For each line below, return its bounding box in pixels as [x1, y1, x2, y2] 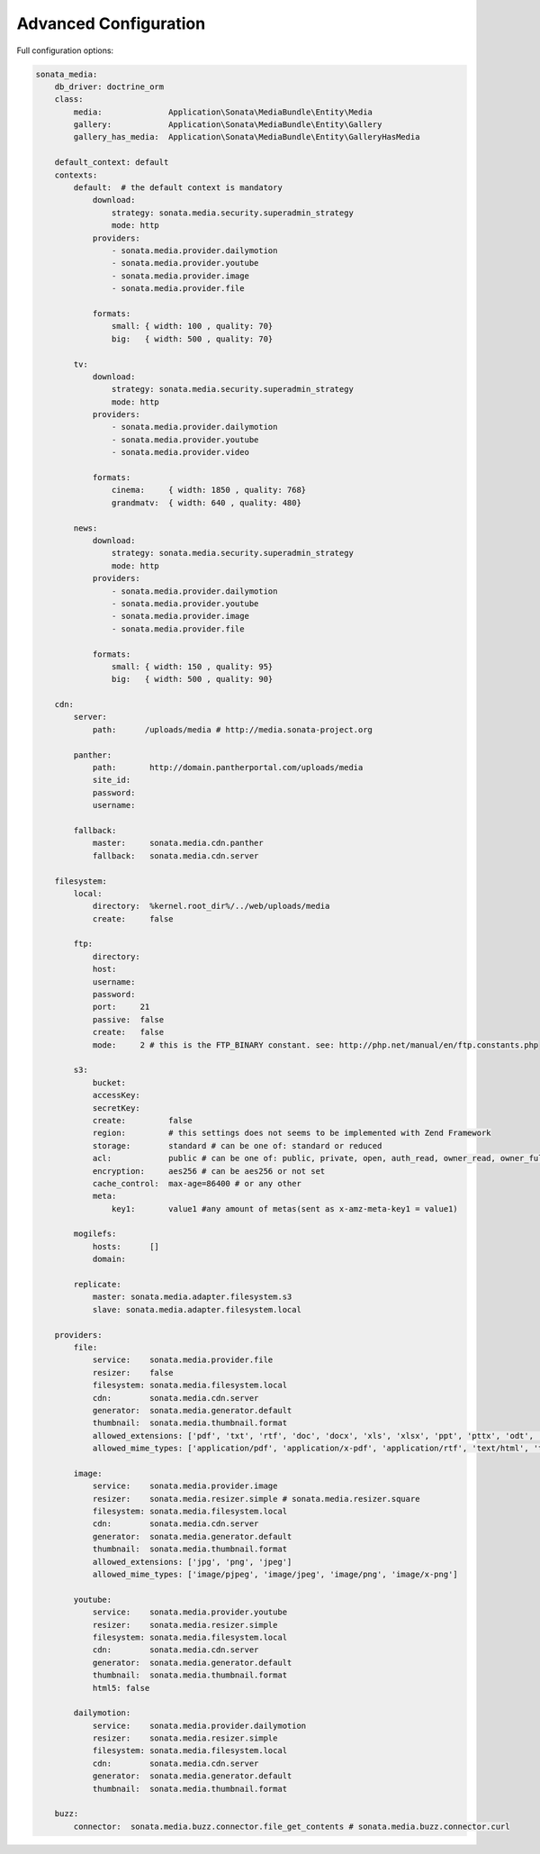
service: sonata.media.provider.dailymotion [92, 1721, 307, 1731]
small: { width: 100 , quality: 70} [111, 321, 274, 332]
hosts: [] [92, 1241, 159, 1251]
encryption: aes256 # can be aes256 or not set [92, 1166, 326, 1176]
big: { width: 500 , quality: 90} [111, 674, 274, 685]
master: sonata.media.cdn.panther [92, 838, 265, 849]
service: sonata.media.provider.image [92, 1481, 278, 1491]
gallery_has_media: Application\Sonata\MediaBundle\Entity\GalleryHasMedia [73, 132, 420, 142]
